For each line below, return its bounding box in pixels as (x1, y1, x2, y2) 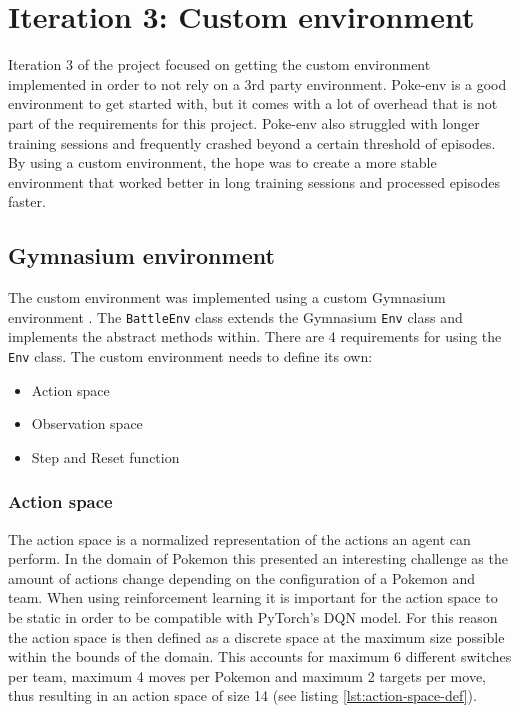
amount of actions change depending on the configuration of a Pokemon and (8, 567, 476, 588)
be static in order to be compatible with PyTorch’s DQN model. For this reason (8, 606, 498, 627)
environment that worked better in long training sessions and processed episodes (8, 171, 500, 192)
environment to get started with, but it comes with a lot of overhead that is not (8, 93, 498, 114)
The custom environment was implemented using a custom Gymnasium (8, 287, 446, 308)
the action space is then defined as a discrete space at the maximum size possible (8, 626, 505, 647)
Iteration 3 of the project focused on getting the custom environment (8, 54, 431, 75)
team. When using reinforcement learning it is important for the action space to (8, 587, 498, 608)
